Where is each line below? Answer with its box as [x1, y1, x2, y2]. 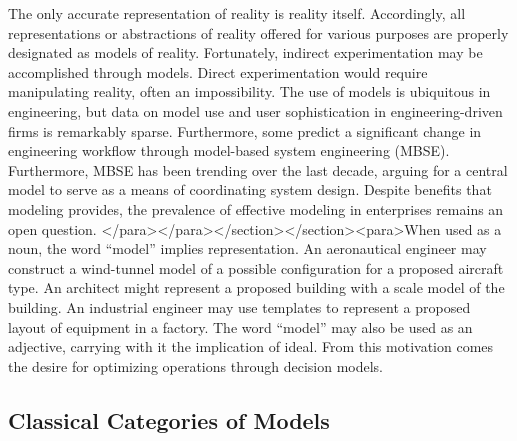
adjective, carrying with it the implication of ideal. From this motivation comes [8, 336, 494, 357]
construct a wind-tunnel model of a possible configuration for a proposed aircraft [8, 257, 504, 278]
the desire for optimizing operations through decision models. [8, 355, 383, 376]
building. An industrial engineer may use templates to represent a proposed [8, 296, 471, 317]
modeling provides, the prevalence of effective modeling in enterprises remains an [8, 198, 504, 219]
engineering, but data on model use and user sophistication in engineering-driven [8, 100, 503, 121]
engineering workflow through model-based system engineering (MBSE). [8, 140, 450, 161]
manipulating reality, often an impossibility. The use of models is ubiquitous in [8, 81, 491, 102]
